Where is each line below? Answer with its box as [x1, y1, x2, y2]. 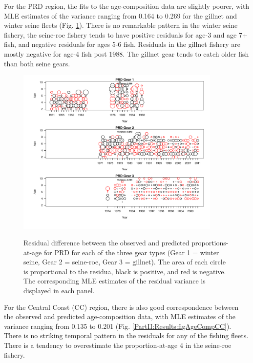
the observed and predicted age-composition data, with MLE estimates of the [4, 311, 236, 322]
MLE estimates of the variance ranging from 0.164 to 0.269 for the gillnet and [4, 10, 237, 20]
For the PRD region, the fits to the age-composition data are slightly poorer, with [4, 1, 250, 11]
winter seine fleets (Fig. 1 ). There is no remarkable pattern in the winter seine [4, 20, 238, 30]
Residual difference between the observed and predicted [23, 238, 190, 247]
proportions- [191, 238, 229, 247]
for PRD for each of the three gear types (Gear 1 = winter [43, 247, 219, 257]
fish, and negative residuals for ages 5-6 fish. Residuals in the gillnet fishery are [4, 39, 240, 49]
